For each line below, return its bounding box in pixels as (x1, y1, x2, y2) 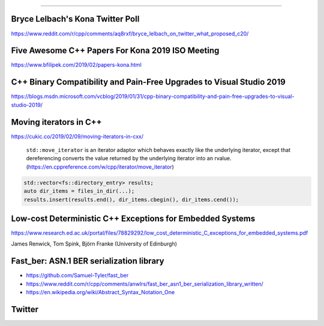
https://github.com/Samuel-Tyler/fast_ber (26, 272, 129, 279)
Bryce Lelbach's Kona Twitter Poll (11, 14, 140, 24)
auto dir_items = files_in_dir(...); (23, 188, 135, 195)
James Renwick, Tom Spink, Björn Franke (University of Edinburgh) (11, 240, 177, 247)
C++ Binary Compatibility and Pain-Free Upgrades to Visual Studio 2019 (11, 77, 286, 87)
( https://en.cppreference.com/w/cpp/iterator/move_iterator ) (26, 163, 174, 171)
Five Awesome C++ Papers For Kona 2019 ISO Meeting (11, 46, 220, 56)
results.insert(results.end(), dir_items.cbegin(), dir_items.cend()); (23, 196, 239, 203)
